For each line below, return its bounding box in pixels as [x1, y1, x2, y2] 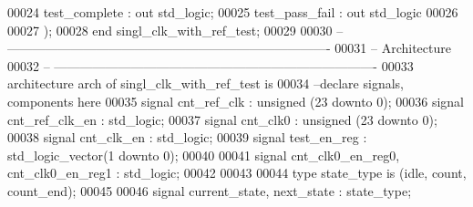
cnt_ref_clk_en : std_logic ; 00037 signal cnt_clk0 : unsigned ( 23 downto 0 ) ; [7, 109, 437, 129]
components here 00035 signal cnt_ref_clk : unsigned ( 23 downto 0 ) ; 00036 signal [7, 91, 465, 110]
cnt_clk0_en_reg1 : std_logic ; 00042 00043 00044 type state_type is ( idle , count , [7, 163, 467, 182]
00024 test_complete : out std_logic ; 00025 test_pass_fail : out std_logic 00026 [7, 3, 458, 21]
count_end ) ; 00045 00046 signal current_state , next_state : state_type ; [7, 181, 412, 200]
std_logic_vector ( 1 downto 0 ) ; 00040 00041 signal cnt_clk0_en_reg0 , [7, 145, 400, 164]
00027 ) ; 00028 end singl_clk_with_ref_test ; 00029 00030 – [7, 20, 344, 39]
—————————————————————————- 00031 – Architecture [7, 38, 451, 57]
